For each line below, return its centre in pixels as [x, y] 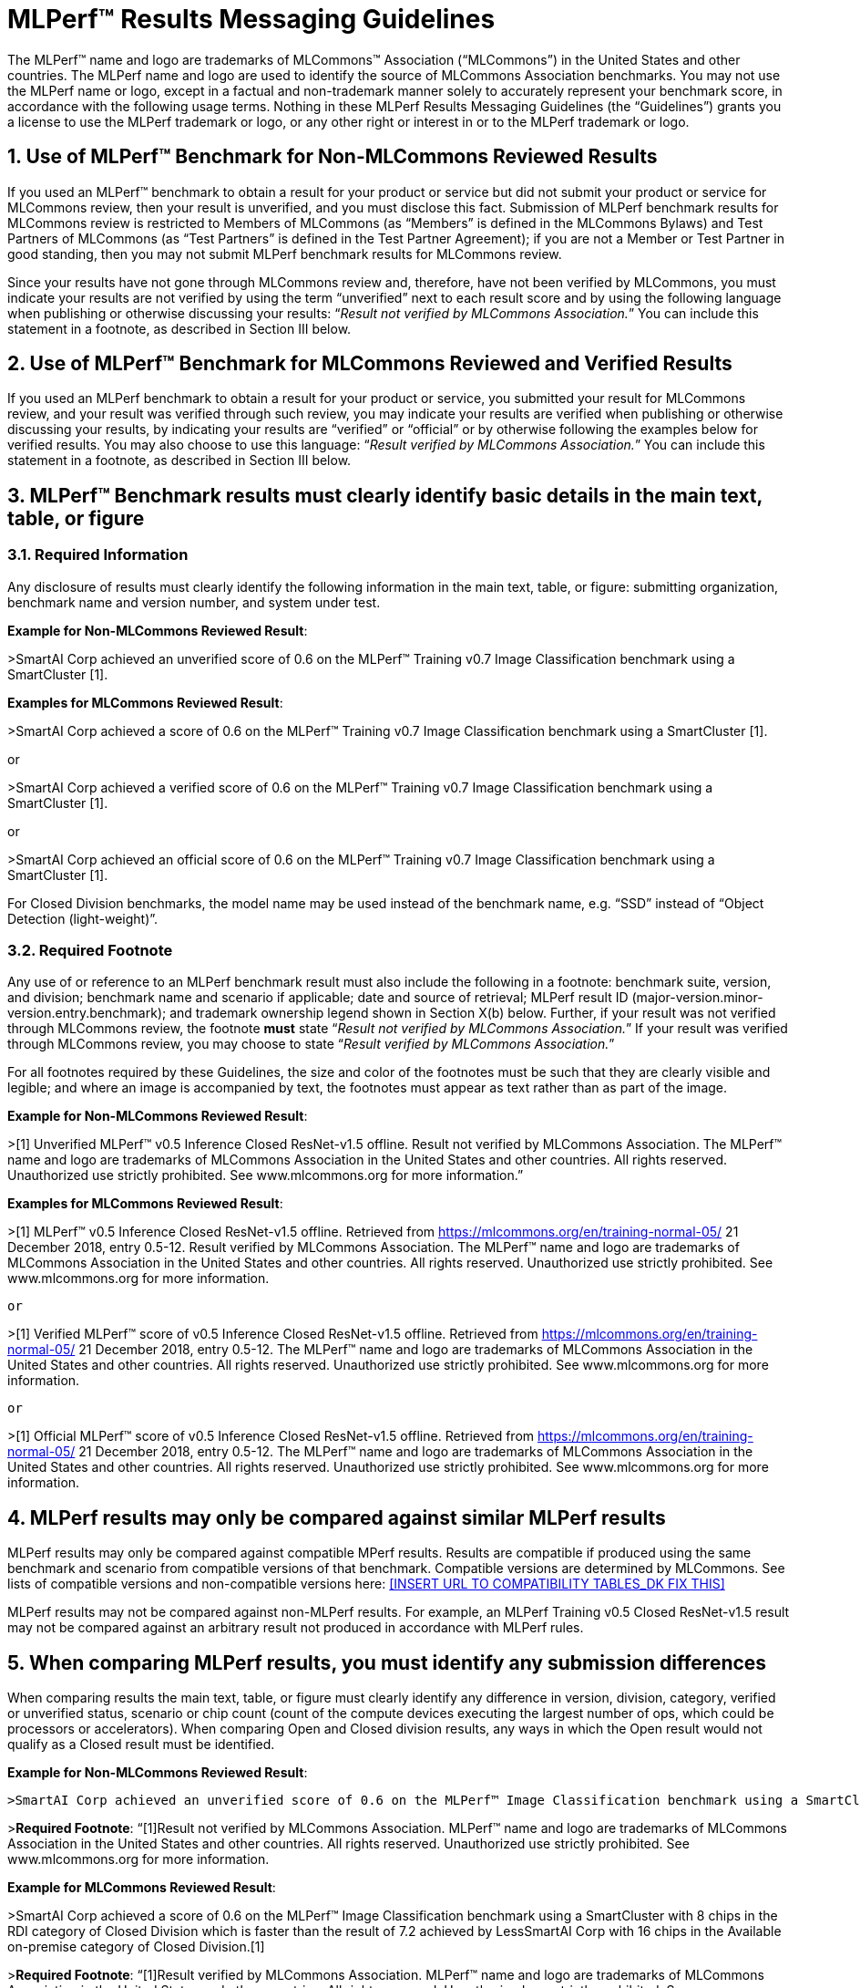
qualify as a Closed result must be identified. [141, 1745]
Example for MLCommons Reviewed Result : [142, 1888]
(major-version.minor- [697, 998]
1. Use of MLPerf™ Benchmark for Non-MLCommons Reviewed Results [333, 157]
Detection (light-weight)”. [83, 918]
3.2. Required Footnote [90, 951]
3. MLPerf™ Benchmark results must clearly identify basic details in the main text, [385, 495]
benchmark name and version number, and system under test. [194, 602]
